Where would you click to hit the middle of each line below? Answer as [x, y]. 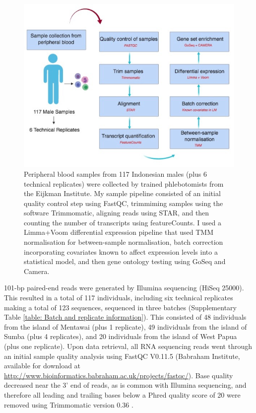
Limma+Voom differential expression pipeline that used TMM [119, 232]
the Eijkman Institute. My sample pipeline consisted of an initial [122, 193]
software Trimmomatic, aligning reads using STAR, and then [117, 213]
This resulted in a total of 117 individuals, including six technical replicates [119, 298]
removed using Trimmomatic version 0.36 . [69, 404]
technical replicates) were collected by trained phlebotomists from [124, 183]
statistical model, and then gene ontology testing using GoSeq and [125, 261]
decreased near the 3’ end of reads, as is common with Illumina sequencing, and [125, 385]
